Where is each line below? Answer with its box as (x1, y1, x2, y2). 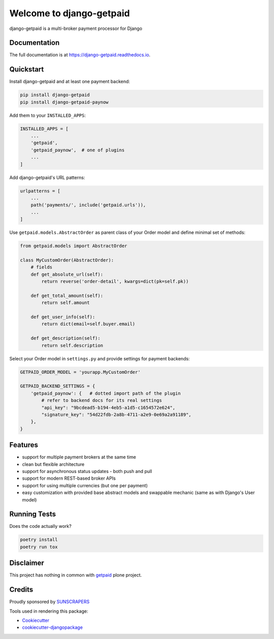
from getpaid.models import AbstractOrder (20, 243, 127, 249)
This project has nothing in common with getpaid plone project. (9, 572, 142, 578)
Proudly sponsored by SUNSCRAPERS (9, 599, 90, 605)
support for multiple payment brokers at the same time (22, 454, 136, 460)
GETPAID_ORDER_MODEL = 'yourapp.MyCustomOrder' (20, 369, 141, 375)
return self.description (41, 343, 104, 348)
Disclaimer (9, 559, 44, 567)
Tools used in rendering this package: (9, 608, 88, 614)
